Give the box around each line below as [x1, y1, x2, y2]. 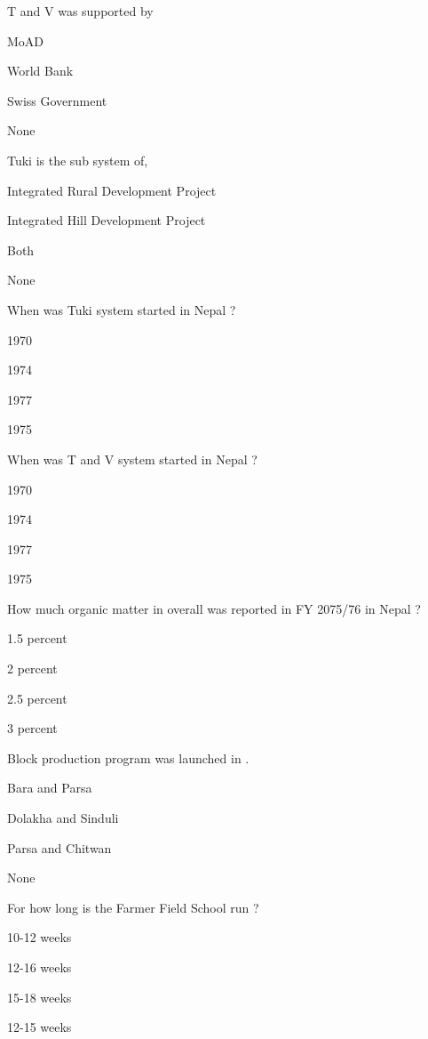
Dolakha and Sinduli [7, 809, 119, 827]
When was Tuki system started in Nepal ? [7, 300, 236, 318]
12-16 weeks [7, 958, 72, 976]
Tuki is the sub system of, [7, 150, 148, 169]
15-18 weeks [7, 987, 72, 1006]
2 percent [7, 659, 58, 678]
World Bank [7, 61, 74, 80]
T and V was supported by [7, 2, 154, 20]
